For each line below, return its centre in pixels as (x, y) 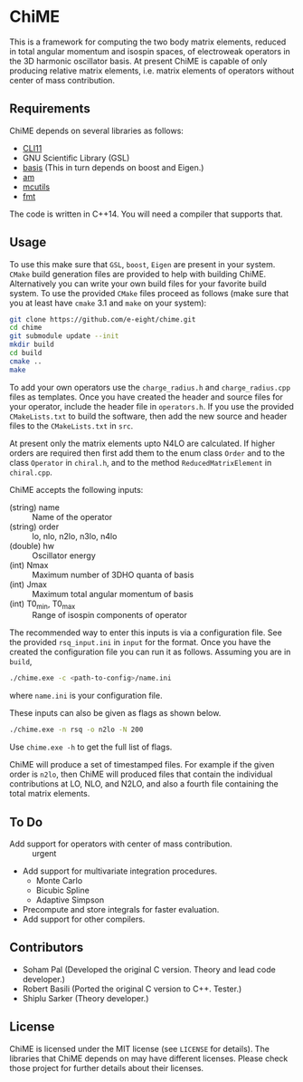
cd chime (26, 328)
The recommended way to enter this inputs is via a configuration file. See (146, 633)
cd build (26, 353)
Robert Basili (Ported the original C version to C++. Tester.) (132, 989)
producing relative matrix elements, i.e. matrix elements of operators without (152, 71)
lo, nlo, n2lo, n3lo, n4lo (75, 536)
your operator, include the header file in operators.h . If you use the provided (151, 406)
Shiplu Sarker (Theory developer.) (85, 998)
